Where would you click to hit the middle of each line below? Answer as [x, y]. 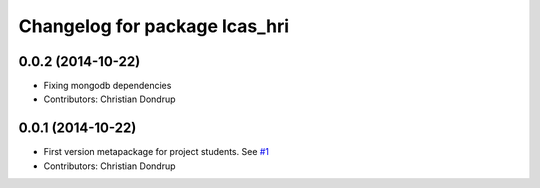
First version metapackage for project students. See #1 [156, 152]
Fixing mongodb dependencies [107, 86]
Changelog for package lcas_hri [154, 26]
